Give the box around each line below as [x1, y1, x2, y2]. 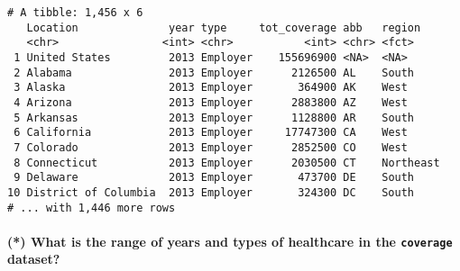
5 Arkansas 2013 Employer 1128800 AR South [14, 111, 415, 124]
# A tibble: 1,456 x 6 [7, 6, 143, 19]
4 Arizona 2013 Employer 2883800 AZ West [14, 95, 408, 109]
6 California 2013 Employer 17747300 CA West [14, 126, 408, 140]
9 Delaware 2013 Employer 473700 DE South [14, 171, 415, 185]
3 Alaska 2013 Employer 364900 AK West [14, 81, 408, 95]
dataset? [7, 249, 60, 268]
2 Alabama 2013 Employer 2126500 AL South [14, 66, 415, 79]
